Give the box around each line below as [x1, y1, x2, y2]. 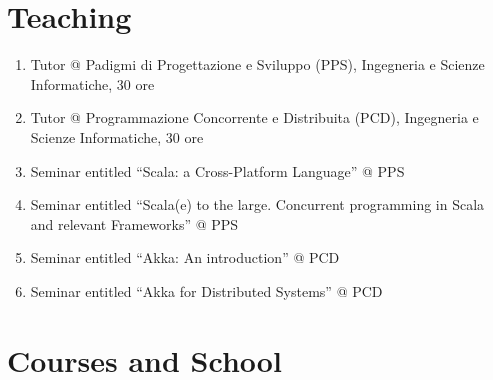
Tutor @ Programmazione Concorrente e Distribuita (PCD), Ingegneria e [30, 107, 479, 128]
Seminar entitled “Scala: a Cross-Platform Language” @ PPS [30, 160, 405, 181]
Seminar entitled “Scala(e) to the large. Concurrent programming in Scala [30, 194, 485, 215]
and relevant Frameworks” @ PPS [30, 213, 239, 234]
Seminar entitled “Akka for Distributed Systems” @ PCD [30, 280, 383, 301]
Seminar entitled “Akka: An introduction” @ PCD [30, 247, 340, 268]
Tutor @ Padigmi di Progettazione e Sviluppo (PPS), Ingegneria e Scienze [30, 54, 485, 75]
